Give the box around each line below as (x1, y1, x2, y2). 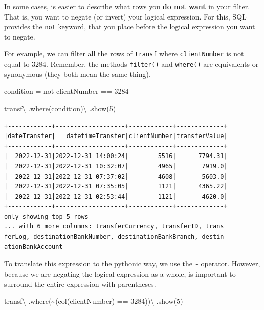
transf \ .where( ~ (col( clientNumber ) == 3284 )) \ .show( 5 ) (4, 296, 183, 306)
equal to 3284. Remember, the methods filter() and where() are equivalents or (4, 59, 259, 69)
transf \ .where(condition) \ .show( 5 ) (4, 103, 116, 113)
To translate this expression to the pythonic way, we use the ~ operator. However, (4, 258, 260, 269)
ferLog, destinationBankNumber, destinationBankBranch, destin (4, 233, 224, 241)
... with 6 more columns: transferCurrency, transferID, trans (4, 223, 224, 230)
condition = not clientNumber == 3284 (4, 86, 129, 96)
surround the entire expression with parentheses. (4, 278, 156, 289)
